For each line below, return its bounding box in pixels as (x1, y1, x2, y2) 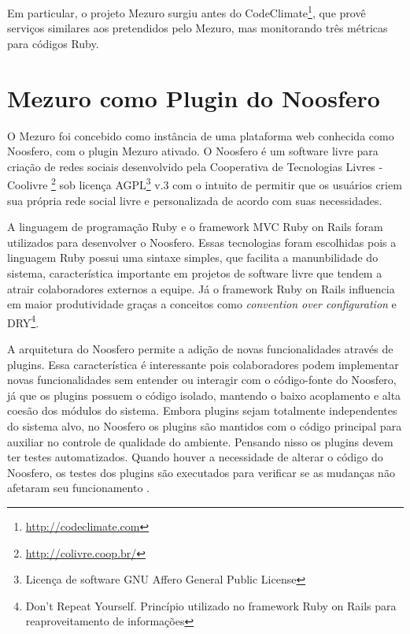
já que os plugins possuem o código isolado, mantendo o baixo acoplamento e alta (7, 386, 401, 403)
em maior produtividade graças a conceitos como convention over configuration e (7, 296, 397, 312)
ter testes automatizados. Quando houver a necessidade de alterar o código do (7, 449, 383, 465)
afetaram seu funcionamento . (7, 479, 150, 496)
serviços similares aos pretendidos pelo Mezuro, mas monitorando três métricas (7, 20, 388, 36)
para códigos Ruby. (7, 35, 99, 51)
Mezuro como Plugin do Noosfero (7, 81, 380, 114)
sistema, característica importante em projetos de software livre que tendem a (7, 264, 382, 281)
